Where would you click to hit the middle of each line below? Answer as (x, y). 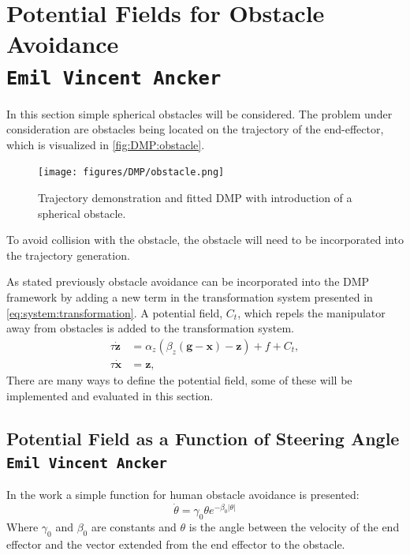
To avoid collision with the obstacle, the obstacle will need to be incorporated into (205, 240)
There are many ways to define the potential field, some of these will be (179, 380)
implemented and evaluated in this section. (110, 395)
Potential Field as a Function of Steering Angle (203, 438)
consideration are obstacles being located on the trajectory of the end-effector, (195, 129)
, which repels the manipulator (311, 312)
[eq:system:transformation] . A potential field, (115, 312)
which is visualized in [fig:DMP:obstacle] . (106, 144)
